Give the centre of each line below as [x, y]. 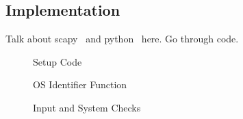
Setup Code [57, 61]
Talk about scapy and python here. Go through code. [122, 39]
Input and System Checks [87, 107]
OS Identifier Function [80, 84]
